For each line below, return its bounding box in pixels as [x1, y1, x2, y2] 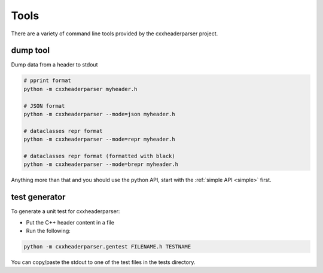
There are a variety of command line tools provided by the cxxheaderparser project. [11, 30, 218, 37]
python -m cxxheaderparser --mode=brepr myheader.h [23, 161, 179, 168]
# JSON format [23, 102, 65, 109]
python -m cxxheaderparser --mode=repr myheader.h [23, 136, 176, 143]
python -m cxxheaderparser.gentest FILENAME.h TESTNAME [23, 243, 191, 250]
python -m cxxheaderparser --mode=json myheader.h [23, 111, 176, 117]
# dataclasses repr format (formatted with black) [23, 153, 176, 159]
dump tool [11, 45, 50, 56]
